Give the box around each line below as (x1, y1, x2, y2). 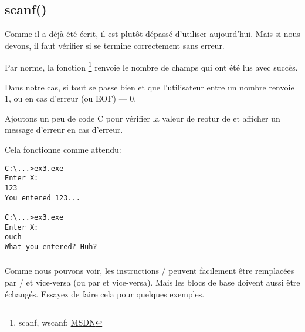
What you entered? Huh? (5, 242, 97, 251)
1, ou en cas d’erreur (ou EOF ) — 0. (5, 92, 137, 105)
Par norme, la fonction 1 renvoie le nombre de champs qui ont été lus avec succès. (5, 59, 298, 73)
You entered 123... (5, 193, 80, 202)
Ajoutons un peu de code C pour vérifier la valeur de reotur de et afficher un (5, 112, 280, 124)
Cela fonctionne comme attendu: (5, 143, 121, 156)
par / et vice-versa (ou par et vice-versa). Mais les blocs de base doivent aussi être (5, 276, 300, 289)
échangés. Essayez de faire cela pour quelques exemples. (5, 287, 205, 300)
